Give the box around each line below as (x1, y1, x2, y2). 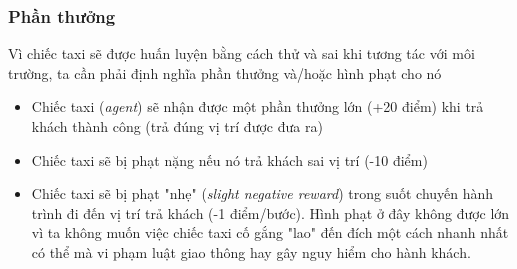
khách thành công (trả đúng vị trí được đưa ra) (31, 116, 323, 136)
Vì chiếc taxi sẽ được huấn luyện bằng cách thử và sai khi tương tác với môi (8, 43, 475, 64)
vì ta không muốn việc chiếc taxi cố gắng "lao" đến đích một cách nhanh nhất (31, 222, 509, 243)
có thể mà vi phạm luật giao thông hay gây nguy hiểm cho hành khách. (31, 241, 471, 262)
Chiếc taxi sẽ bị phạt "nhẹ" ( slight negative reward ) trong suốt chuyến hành (31, 183, 494, 204)
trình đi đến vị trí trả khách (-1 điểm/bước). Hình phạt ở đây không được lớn (31, 202, 510, 223)
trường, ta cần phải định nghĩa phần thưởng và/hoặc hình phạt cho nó (8, 62, 442, 83)
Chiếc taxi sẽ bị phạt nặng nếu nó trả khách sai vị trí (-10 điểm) (31, 149, 428, 170)
